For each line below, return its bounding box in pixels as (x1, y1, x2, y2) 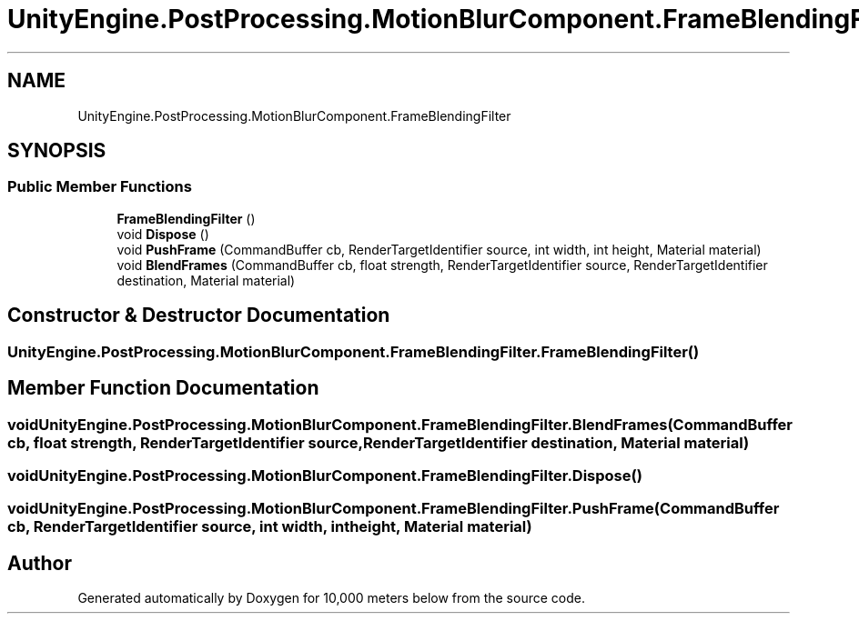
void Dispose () (116, 225, 209, 242)
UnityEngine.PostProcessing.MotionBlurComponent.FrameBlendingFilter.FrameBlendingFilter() (7, 342, 700, 361)
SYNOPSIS (7, 139, 106, 163)
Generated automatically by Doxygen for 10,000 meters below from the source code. (77, 590, 585, 606)
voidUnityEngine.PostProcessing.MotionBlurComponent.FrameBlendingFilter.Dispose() (7, 466, 642, 485)
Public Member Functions (7, 177, 192, 196)
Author (7, 551, 72, 575)
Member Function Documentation (7, 376, 319, 400)
